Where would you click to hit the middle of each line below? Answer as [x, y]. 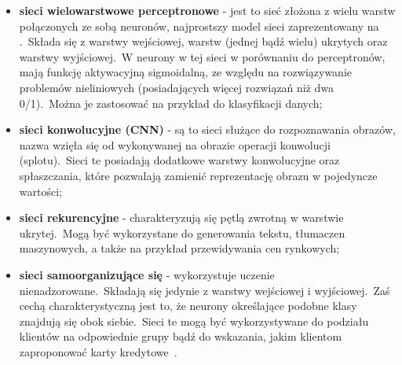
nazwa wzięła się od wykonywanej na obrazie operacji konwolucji [175, 144]
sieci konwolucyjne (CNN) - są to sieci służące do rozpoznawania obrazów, [207, 129]
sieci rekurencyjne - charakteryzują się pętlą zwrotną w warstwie [181, 218]
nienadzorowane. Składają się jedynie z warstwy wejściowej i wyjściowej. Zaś [205, 290]
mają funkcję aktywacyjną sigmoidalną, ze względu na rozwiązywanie [186, 72]
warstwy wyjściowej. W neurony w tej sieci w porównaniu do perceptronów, [202, 56]
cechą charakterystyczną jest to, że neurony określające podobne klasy [188, 306]
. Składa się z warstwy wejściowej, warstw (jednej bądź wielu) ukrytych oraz [203, 41]
